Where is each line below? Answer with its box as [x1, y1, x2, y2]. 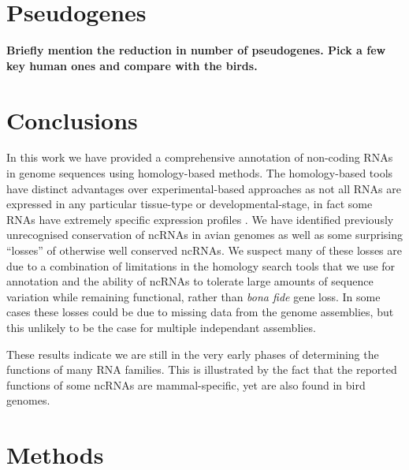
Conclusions [6, 103, 138, 136]
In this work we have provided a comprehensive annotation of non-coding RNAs [6, 149, 393, 166]
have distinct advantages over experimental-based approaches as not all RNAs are [6, 180, 401, 196]
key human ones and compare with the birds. [6, 57, 258, 73]
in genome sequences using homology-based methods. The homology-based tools [6, 165, 393, 181]
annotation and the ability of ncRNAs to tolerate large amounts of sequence [6, 273, 374, 289]
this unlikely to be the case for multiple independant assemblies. [6, 319, 316, 335]
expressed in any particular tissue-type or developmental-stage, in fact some [6, 196, 373, 212]
